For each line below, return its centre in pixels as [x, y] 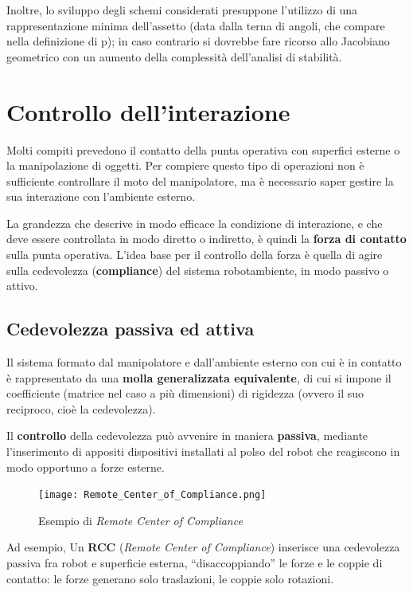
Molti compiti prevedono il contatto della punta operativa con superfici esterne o [203, 149]
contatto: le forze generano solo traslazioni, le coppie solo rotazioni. [170, 578]
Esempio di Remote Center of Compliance [140, 520]
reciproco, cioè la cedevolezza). [81, 408]
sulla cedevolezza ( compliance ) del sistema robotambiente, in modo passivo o [198, 270]
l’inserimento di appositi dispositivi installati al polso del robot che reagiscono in [203, 451]
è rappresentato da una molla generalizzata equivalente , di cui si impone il [199, 377]
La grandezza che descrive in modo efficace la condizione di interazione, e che [195, 223]
